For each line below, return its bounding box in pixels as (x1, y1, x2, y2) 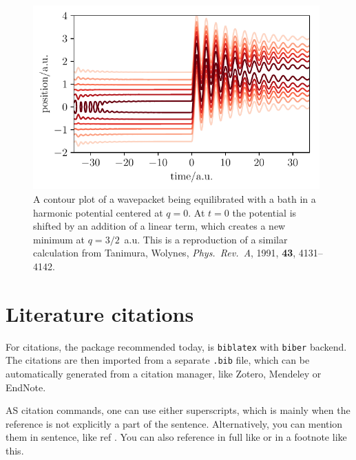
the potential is (232, 205, 297, 219)
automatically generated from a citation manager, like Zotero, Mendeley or (6, 366, 322, 380)
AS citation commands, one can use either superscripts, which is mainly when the (6, 403, 350, 417)
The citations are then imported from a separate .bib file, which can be (6, 353, 310, 367)
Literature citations (6, 299, 194, 327)
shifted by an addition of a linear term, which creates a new (33, 219, 286, 233)
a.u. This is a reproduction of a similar (124, 232, 288, 246)
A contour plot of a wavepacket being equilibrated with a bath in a (33, 191, 316, 206)
